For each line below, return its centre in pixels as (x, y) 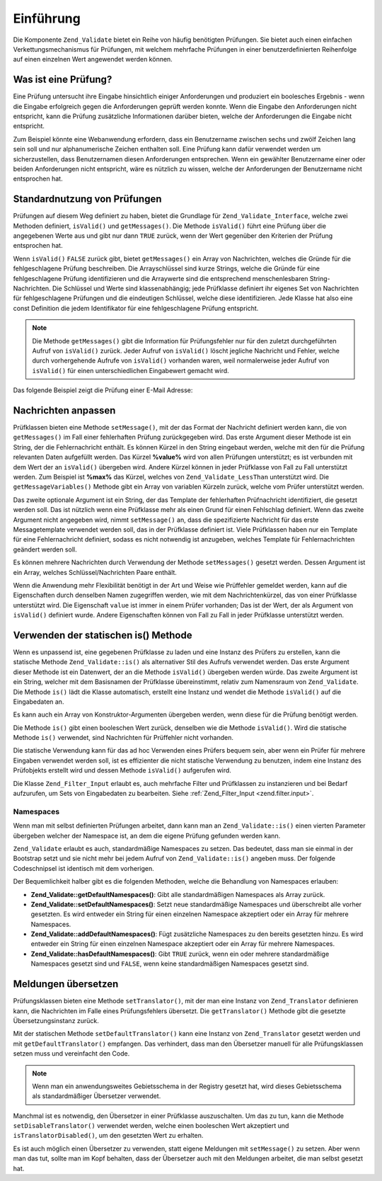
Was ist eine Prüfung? (63, 80)
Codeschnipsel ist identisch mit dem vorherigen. (84, 868)
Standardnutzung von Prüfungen (87, 199)
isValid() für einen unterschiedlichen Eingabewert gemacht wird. (131, 370)
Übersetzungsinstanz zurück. (56, 1020)
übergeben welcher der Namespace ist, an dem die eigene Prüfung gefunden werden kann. (147, 835)
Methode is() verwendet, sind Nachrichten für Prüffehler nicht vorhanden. (123, 738)
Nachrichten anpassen (64, 410)
